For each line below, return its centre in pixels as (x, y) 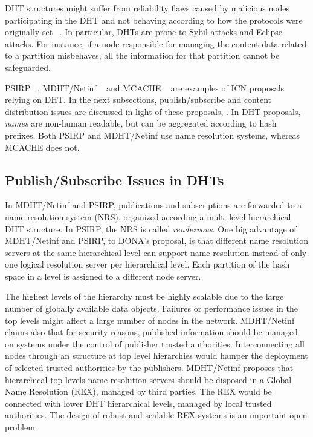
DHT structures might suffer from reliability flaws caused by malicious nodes (147, 8)
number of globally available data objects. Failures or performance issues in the (151, 308)
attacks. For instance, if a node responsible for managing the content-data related (156, 43)
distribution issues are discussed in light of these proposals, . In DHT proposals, (153, 111)
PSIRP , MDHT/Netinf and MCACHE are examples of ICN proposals (145, 87)
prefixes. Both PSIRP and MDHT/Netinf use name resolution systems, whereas (153, 135)
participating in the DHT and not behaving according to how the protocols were (154, 20)
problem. (21, 427)
